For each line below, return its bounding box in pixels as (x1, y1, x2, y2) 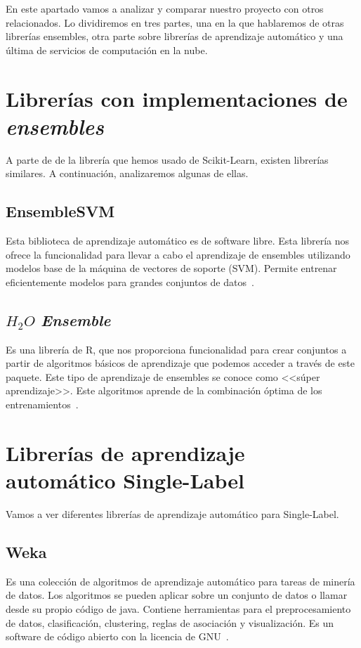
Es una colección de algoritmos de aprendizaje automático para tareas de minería (6, 574, 355, 588)
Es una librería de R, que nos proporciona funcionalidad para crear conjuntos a (6, 342, 347, 356)
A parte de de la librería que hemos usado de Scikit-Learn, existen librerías (6, 152, 329, 167)
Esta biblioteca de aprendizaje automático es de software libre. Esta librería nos (6, 233, 350, 248)
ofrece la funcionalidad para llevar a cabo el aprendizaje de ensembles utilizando (6, 247, 350, 261)
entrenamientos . (6, 397, 79, 412)
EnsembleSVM (6, 200, 115, 222)
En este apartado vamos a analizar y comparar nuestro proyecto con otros (6, 1, 324, 15)
